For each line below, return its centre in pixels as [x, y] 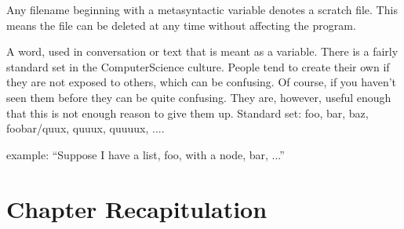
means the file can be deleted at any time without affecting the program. [181, 25]
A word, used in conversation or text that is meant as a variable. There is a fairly [202, 51]
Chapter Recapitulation [137, 208]
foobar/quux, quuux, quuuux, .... [86, 128]
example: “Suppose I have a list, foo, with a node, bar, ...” [146, 154]
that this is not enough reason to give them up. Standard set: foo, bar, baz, [187, 113]
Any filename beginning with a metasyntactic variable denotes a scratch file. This [202, 9]
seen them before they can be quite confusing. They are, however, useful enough [199, 97]
